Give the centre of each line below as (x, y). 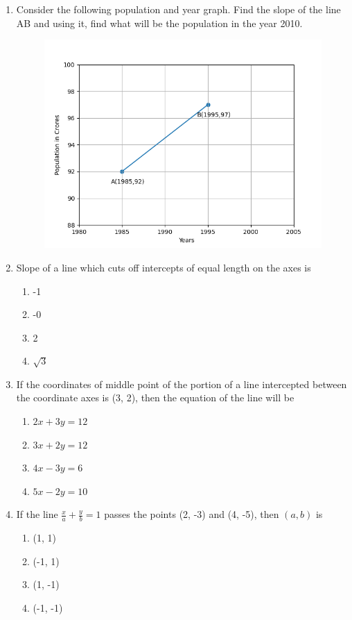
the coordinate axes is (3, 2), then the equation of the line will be (155, 397)
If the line (37, 514)
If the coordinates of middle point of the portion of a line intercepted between (182, 384)
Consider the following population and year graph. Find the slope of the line (178, 9)
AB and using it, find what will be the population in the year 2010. (159, 23)
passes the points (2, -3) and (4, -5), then (192, 514)
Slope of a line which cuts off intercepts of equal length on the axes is (164, 267)
